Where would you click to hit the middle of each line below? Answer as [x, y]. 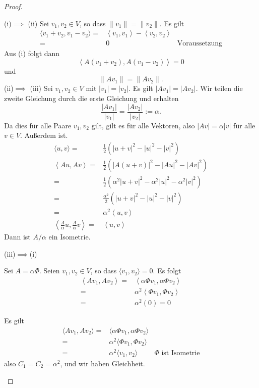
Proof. [13, 6]
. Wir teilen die [219, 88]
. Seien [50, 271]
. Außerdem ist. [44, 135]
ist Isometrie [181, 353]
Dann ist [17, 237]
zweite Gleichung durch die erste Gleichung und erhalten [91, 98]
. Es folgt [167, 271]
